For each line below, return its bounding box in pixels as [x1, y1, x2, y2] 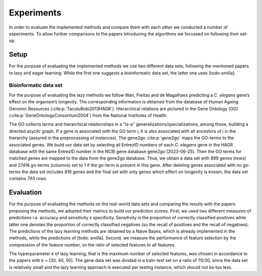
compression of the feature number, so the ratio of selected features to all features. [9, 242, 176, 247]
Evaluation [9, 188, 42, 196]
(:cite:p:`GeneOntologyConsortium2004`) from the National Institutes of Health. [9, 112, 167, 118]
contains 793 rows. [9, 176, 48, 181]
